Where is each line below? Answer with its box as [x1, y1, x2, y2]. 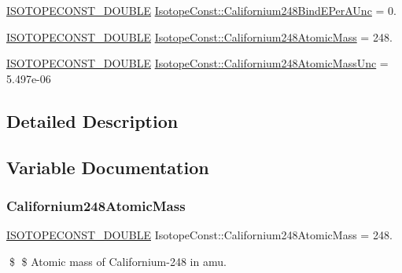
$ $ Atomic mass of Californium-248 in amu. [9, 253, 227, 269]
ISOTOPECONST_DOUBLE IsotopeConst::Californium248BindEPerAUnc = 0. [6, 2, 396, 18]
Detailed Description [6, 108, 179, 133]
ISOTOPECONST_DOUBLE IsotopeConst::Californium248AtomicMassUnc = [6, 55, 389, 71]
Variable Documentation [6, 155, 209, 179]
